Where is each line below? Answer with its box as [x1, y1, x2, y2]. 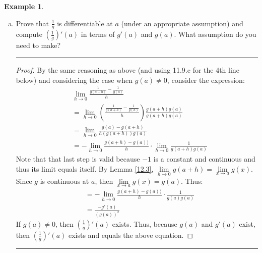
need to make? [16, 40, 61, 50]
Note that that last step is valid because [16, 153, 140, 164]
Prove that [16, 18, 49, 28]
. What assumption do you [174, 29, 256, 39]
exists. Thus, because [112, 218, 177, 229]
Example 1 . [4, 1, 44, 11]
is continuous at [40, 175, 89, 186]
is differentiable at [57, 18, 113, 28]
